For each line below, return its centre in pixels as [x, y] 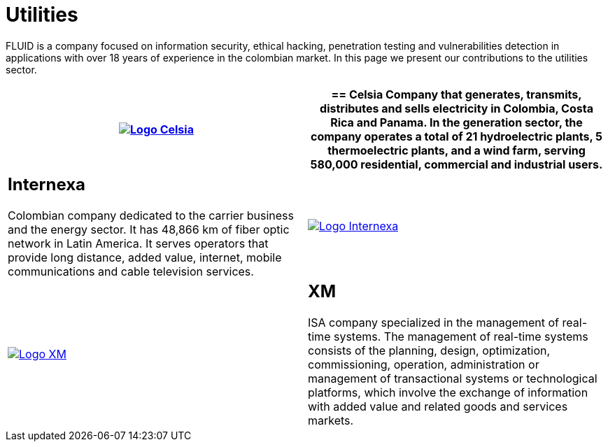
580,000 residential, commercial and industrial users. [457, 164]
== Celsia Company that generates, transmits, [457, 94]
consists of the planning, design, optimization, [429, 350]
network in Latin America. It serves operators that [138, 243]
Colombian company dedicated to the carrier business [151, 215]
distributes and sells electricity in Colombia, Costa [457, 108]
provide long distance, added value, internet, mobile [145, 257]
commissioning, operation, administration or [424, 364]
